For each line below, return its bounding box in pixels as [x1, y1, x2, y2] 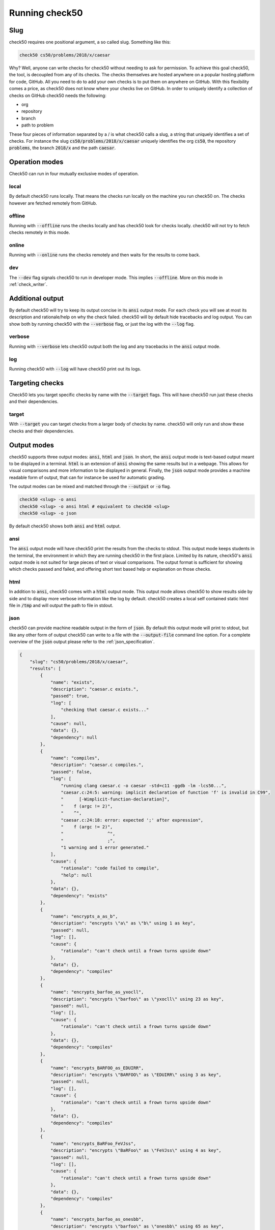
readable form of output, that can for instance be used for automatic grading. [9, 474, 165, 480]
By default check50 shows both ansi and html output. [9, 523, 121, 529]
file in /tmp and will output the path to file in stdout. [9, 603, 113, 609]
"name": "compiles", [50, 755, 100, 761]
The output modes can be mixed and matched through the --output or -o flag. [9, 484, 171, 490]
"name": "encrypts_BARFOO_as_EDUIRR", [50, 1065, 144, 1071]
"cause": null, [50, 721, 87, 727]
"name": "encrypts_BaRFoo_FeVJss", [50, 1140, 136, 1146]
